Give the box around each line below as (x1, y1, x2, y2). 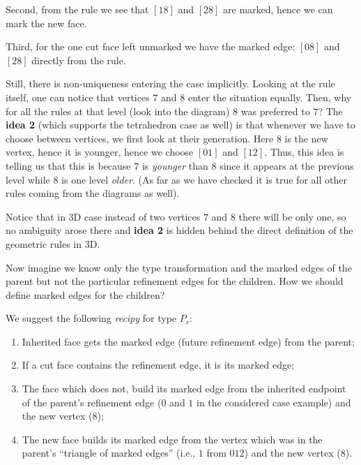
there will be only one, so (238, 209, 346, 223)
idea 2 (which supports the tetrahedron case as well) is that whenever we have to (6, 117, 355, 132)
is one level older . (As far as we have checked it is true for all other (61, 172, 347, 186)
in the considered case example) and (197, 394, 351, 409)
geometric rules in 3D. (6, 236, 100, 251)
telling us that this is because (6, 158, 131, 172)
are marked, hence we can (223, 2, 333, 16)
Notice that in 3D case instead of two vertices (6, 209, 201, 223)
